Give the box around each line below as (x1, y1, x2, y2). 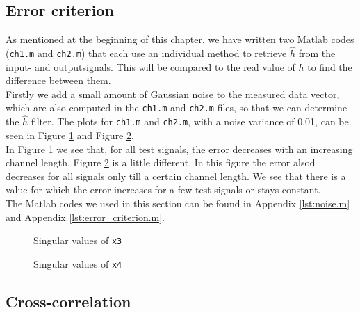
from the (298, 46, 336, 61)
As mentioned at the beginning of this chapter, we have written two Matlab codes (6, 32, 354, 47)
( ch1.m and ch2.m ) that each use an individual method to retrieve (6, 46, 287, 61)
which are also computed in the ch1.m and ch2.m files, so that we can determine (6, 100, 347, 115)
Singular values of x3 (33, 233, 122, 248)
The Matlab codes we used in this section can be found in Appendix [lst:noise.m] (6, 195, 350, 210)
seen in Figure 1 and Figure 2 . (6, 127, 134, 142)
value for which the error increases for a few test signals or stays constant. (6, 182, 321, 197)
